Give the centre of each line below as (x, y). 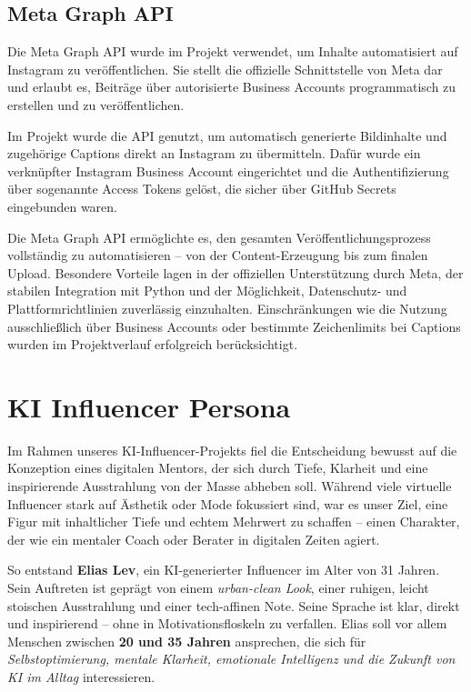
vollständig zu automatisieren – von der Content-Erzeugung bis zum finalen (218, 255)
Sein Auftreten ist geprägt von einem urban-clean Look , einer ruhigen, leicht (218, 587)
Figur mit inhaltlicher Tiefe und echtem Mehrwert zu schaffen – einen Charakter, (234, 522)
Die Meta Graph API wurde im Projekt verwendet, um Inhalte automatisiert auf (233, 51)
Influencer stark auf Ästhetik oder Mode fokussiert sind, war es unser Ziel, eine (228, 503)
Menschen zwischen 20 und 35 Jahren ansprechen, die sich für (187, 641)
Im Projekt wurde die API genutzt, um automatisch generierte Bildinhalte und (227, 135)
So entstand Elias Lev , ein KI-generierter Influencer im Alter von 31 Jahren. (224, 570)
